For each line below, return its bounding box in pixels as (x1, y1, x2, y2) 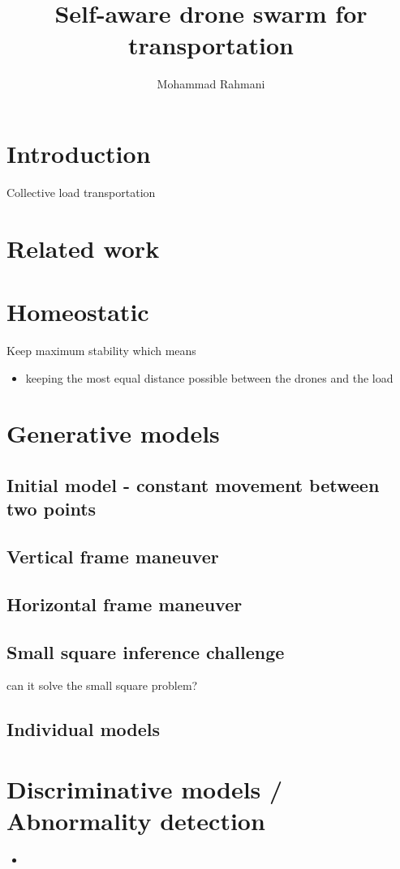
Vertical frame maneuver (6, 544, 219, 569)
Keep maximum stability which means (6, 341, 196, 358)
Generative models (6, 417, 220, 450)
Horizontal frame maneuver (6, 591, 243, 616)
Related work (6, 231, 160, 264)
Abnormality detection (6, 804, 265, 837)
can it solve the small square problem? (6, 677, 198, 694)
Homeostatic (6, 295, 149, 327)
